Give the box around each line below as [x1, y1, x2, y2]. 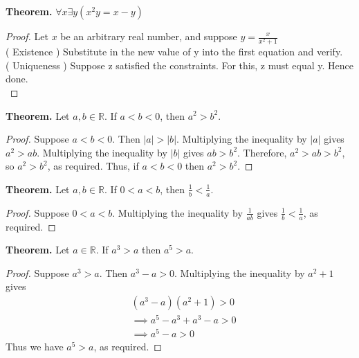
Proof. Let [6, 29, 48, 43]
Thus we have [6, 339, 64, 354]
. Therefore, [237, 145, 287, 159]
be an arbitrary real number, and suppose [60, 29, 237, 43]
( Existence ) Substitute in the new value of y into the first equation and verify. [6, 44, 343, 59]
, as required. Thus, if [47, 159, 139, 173]
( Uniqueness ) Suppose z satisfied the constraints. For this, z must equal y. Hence [6, 57, 353, 72]
